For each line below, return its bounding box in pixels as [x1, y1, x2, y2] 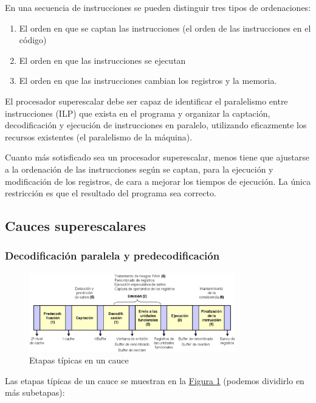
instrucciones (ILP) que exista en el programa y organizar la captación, [5, 106, 270, 119]
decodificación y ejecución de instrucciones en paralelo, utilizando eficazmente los [5, 119, 307, 131]
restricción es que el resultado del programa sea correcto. [5, 187, 216, 199]
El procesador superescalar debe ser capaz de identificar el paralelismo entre [5, 94, 288, 107]
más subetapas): [5, 386, 65, 399]
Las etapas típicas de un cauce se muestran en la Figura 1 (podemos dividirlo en [5, 374, 304, 387]
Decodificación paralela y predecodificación [5, 248, 220, 263]
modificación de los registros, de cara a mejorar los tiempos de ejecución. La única [5, 174, 311, 187]
